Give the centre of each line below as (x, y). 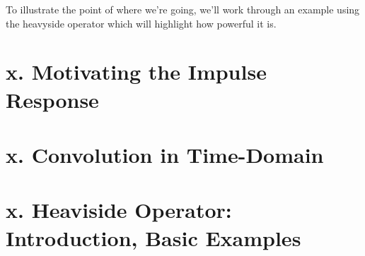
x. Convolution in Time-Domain (165, 154)
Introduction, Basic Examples (153, 237)
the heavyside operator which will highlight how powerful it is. (141, 23)
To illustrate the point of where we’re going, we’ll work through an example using (183, 9)
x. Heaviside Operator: (119, 210)
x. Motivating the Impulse (136, 72)
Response (52, 99)
